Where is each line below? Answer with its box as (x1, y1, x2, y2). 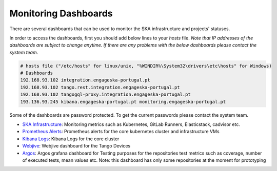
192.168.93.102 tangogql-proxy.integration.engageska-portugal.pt (20, 92, 191, 97)
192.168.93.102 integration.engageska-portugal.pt (20, 77, 151, 83)
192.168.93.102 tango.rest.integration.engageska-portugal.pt (20, 84, 180, 90)
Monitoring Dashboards (9, 8, 113, 19)
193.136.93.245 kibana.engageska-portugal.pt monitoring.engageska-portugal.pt (20, 99, 226, 104)
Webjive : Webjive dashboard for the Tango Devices (22, 143, 131, 149)
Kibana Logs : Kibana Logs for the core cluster (22, 136, 120, 142)
